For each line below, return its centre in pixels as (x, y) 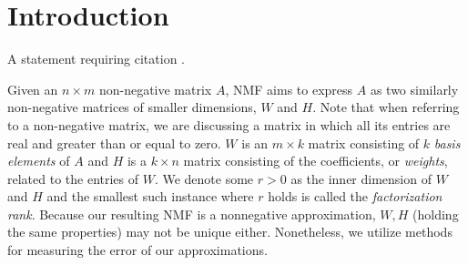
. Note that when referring (386, 107)
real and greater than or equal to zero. (114, 143)
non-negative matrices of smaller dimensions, (132, 107)
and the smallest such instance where (150, 196)
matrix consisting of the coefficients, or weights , (315, 161)
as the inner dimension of (361, 178)
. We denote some (204, 178)
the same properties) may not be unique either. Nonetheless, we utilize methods (230, 232)
